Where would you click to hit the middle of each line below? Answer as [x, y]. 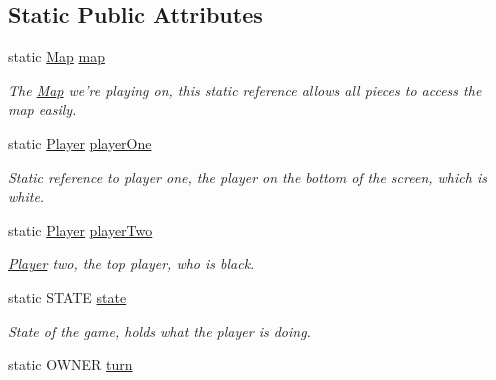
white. [26, 196]
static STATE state [67, 296]
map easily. [42, 109]
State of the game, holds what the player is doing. [159, 330]
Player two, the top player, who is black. [131, 263]
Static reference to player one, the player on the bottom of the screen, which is [247, 176]
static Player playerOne [80, 142]
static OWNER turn [70, 364]
